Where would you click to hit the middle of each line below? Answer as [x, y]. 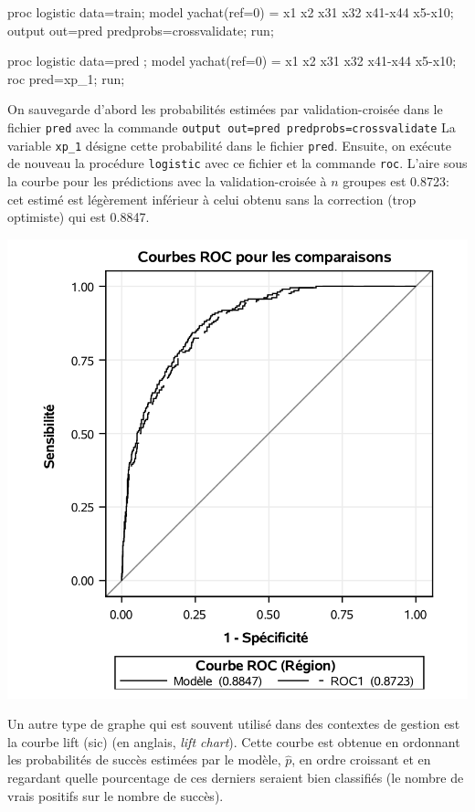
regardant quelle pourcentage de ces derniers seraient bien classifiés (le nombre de [236, 777]
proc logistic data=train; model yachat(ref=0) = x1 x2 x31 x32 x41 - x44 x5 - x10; [231, 12]
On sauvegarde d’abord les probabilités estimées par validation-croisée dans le [225, 109]
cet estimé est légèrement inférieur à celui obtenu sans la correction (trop [212, 199]
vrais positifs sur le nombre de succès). [116, 795]
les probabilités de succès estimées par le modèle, [144, 759]
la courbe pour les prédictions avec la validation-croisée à [167, 180]
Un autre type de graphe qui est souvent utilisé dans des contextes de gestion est [234, 724]
